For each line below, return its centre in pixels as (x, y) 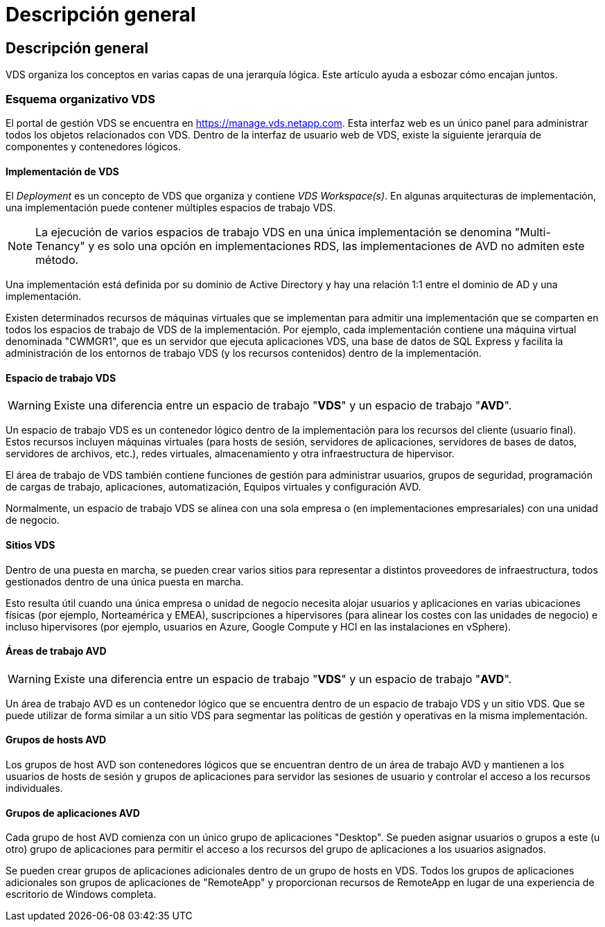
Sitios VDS (30, 545)
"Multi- (533, 232)
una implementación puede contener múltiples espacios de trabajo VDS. (171, 208)
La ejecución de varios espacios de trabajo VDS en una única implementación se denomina (274, 232)
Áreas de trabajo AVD (56, 651)
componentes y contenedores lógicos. (93, 146)
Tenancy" (60, 246)
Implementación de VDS (62, 171)
